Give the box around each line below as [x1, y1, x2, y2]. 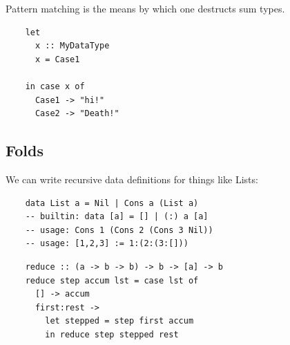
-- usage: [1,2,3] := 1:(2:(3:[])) [25, 239, 188, 249]
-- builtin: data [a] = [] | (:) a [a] [25, 212, 209, 222]
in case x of [25, 81, 85, 91]
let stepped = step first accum [45, 316, 194, 326]
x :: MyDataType [35, 41, 110, 51]
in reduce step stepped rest [45, 329, 179, 339]
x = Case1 [35, 54, 80, 64]
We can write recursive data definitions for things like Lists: [6, 171, 258, 186]
